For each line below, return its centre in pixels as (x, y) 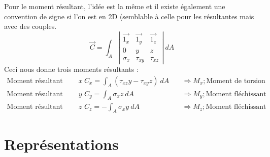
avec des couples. (30, 26)
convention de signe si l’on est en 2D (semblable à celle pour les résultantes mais (129, 16)
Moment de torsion (236, 81)
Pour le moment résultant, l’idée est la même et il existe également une (115, 6)
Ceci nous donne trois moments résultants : (71, 69)
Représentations (61, 144)
